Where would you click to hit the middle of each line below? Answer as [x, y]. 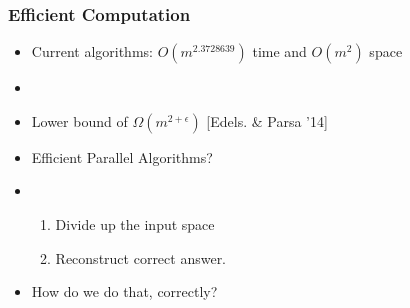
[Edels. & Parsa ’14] [267, 120]
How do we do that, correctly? [124, 291]
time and [279, 51]
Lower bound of [79, 120]
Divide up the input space [135, 224]
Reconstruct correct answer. [141, 257]
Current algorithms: [92, 51]
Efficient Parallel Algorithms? [122, 156]
